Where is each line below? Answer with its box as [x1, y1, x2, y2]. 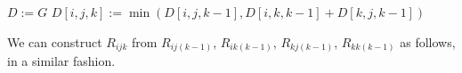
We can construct [7, 32, 102, 51]
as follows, [400, 32, 456, 51]
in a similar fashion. [7, 52, 116, 70]
